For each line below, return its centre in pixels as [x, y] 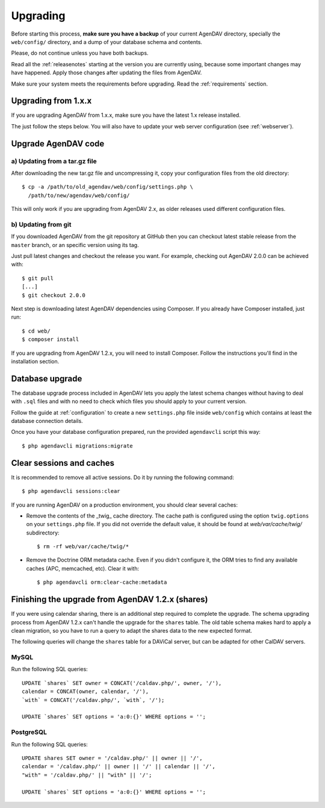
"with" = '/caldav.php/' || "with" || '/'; [87, 775]
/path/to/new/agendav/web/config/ [79, 195]
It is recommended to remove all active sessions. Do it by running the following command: [122, 477]
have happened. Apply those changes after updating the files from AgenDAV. [107, 73]
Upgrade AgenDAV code [58, 144]
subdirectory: [43, 533]
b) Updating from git [41, 224]
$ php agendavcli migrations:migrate [78, 446]
